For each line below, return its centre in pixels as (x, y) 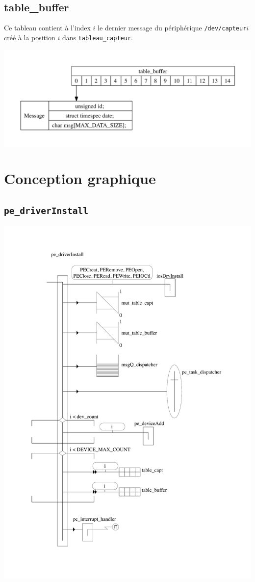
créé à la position (30, 37)
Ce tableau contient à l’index (47, 28)
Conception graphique (80, 178)
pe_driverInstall (46, 211)
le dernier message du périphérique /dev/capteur (172, 28)
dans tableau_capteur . (97, 37)
